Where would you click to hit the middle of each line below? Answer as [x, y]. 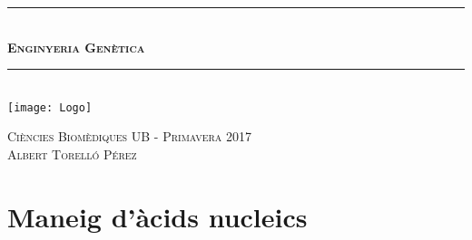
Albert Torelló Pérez [72, 154]
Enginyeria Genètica [76, 47]
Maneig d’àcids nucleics [157, 216]
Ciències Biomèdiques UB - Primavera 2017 [130, 136]
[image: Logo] [50, 107]
